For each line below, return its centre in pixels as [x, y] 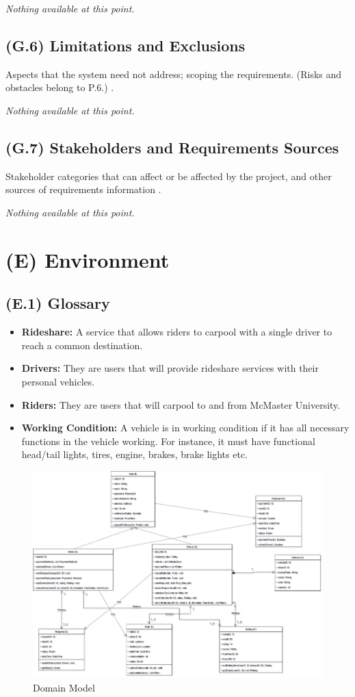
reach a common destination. [82, 345]
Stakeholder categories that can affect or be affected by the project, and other [169, 176]
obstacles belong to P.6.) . [60, 87]
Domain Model [64, 688]
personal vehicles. [58, 381]
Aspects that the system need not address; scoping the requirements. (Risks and [174, 74]
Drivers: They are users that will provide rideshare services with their [170, 368]
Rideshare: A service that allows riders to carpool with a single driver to [177, 332]
